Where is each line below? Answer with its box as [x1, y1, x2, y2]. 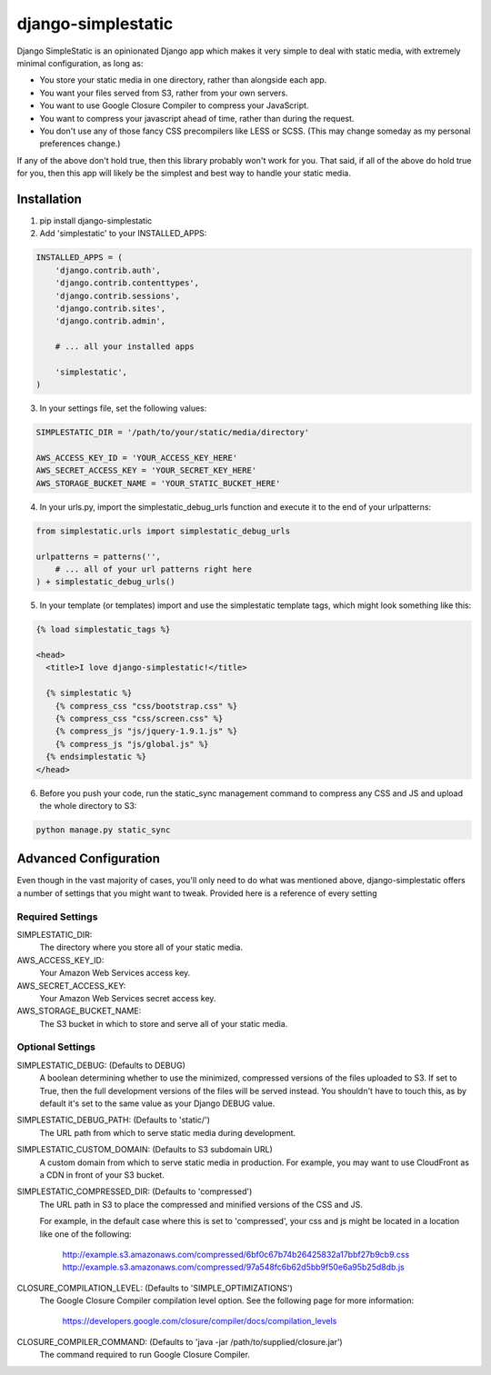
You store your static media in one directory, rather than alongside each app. [39, 75, 327, 85]
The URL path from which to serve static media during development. [39, 1127, 296, 1138]
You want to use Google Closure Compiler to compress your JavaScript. [39, 100, 309, 111]
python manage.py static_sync [35, 824, 171, 835]
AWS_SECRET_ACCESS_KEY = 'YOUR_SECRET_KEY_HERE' [35, 465, 257, 476]
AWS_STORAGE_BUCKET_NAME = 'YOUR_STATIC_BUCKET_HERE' [35, 478, 281, 488]
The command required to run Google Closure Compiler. [39, 1350, 250, 1360]
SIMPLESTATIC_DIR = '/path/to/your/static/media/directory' [35, 427, 310, 438]
